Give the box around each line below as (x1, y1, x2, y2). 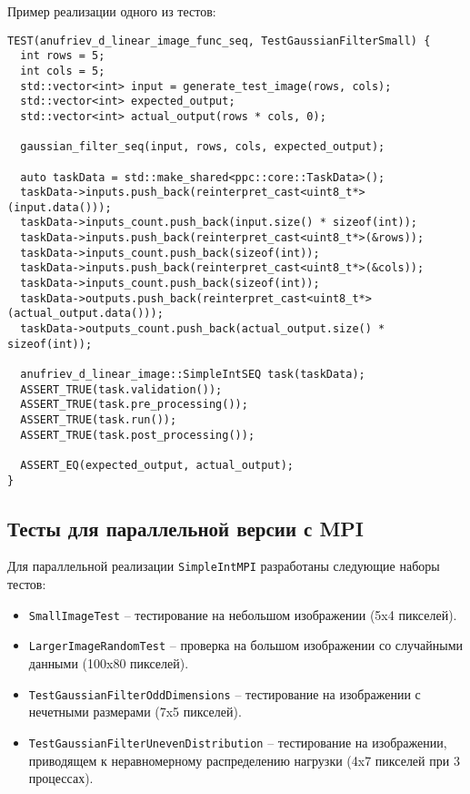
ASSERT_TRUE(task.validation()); (20, 382, 223, 396)
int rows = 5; (20, 49, 105, 63)
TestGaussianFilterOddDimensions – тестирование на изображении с (28, 684, 421, 703)
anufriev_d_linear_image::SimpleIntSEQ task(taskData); (20, 368, 365, 382)
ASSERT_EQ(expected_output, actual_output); (20, 458, 294, 472)
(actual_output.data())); (7, 307, 164, 321)
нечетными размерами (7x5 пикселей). (28, 702, 242, 721)
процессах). (28, 769, 94, 788)
